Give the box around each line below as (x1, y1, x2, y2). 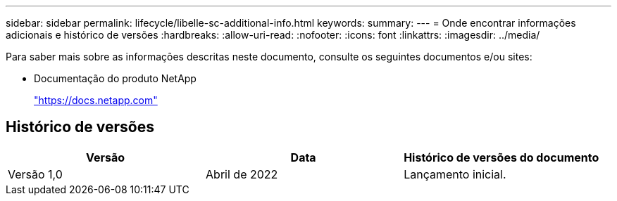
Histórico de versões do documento (404, 150, 599, 164)
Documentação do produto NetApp (34, 72, 197, 84)
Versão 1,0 (8, 167, 63, 181)
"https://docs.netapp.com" (34, 94, 158, 106)
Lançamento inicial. (404, 167, 506, 181)
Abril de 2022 (206, 167, 278, 181)
